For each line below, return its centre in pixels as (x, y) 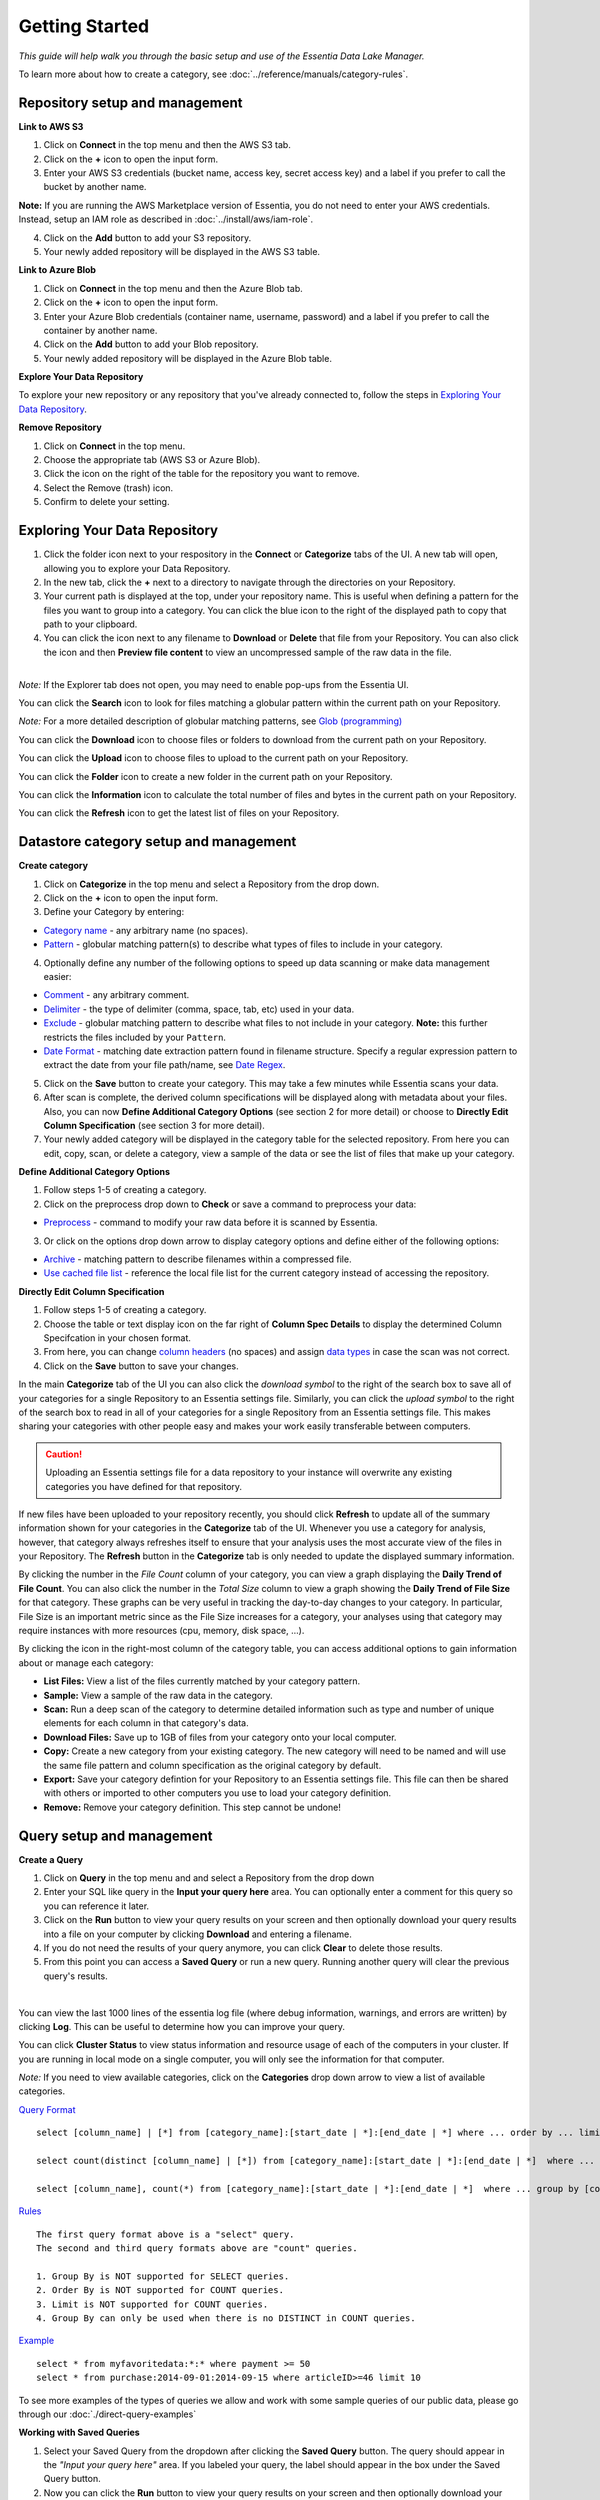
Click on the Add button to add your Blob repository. (151, 344)
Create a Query (51, 1859)
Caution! (64, 1454)
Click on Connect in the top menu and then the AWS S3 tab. (167, 145)
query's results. (76, 1976)
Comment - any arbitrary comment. (116, 995)
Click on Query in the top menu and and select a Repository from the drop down (209, 1878)
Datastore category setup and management (157, 841)
